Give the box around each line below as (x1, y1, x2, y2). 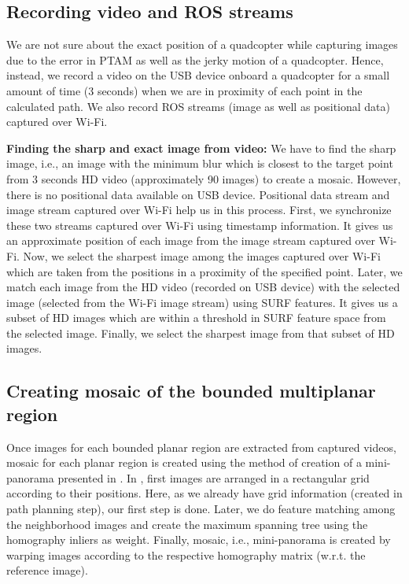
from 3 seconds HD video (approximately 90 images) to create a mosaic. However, (6, 170, 401, 187)
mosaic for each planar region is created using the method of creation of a (6, 454, 362, 471)
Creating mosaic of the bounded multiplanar (6, 379, 376, 403)
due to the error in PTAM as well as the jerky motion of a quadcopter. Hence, (6, 51, 384, 68)
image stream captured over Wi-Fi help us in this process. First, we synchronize (6, 201, 392, 218)
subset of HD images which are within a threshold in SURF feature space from (6, 309, 386, 326)
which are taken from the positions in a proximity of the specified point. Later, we (6, 263, 403, 279)
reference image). (6, 562, 88, 578)
